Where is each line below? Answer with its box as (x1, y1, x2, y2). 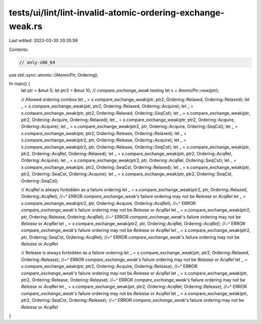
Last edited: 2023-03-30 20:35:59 (9, 38, 78, 44)
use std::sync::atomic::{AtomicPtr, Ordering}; (9, 72, 99, 77)
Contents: (9, 46, 29, 52)
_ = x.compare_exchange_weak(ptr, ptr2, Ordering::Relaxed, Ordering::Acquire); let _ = (21, 103, 194, 109)
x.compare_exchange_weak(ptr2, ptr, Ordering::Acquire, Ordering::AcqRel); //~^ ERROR (21, 200, 196, 206)
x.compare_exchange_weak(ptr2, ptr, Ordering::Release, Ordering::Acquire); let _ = (21, 137, 187, 143)
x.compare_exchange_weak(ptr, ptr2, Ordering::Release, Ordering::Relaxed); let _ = (21, 130, 187, 136)
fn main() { (9, 81, 31, 87)
